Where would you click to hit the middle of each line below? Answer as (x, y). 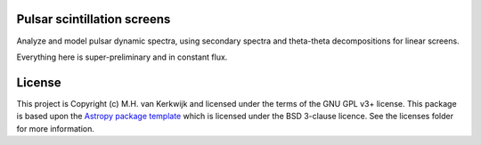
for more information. (56, 128)
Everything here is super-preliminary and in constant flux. (122, 57)
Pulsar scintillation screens (94, 19)
